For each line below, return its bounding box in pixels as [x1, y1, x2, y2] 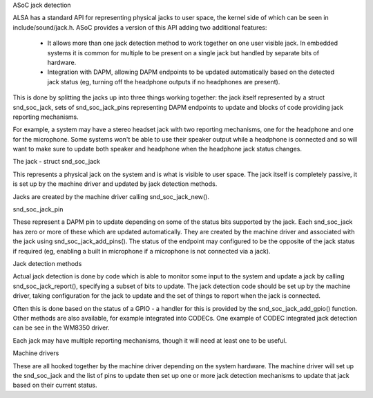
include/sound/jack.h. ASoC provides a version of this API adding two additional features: [12, 23, 267, 31]
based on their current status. [12, 381, 97, 390]
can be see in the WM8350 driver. [12, 323, 110, 332]
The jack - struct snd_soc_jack [12, 158, 100, 166]
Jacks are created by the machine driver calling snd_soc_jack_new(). [12, 192, 210, 200]
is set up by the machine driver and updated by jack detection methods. [12, 180, 218, 188]
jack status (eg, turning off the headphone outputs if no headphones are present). [47, 77, 280, 86]
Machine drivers [12, 349, 59, 357]
